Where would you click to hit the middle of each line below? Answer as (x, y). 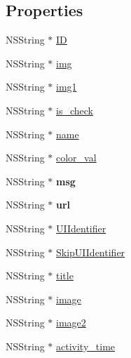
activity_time (86, 346)
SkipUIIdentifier (91, 252)
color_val (76, 158)
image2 (71, 323)
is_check (75, 110)
